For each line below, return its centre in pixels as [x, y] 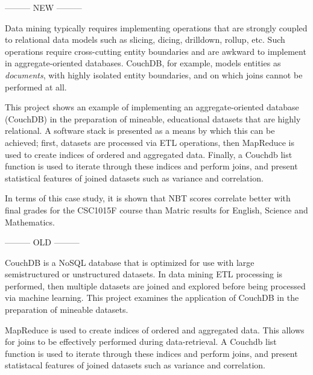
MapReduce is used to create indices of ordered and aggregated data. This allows [155, 329]
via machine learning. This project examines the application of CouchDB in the [152, 298]
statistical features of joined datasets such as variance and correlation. [134, 178]
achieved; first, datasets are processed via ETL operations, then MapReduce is [150, 142]
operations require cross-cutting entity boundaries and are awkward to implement [156, 51]
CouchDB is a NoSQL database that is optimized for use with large [130, 262]
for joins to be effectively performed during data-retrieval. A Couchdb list [141, 342]
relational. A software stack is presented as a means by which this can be [140, 131]
